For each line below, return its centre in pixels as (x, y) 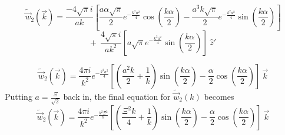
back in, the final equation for (117, 96)
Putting (19, 96)
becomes (219, 96)
